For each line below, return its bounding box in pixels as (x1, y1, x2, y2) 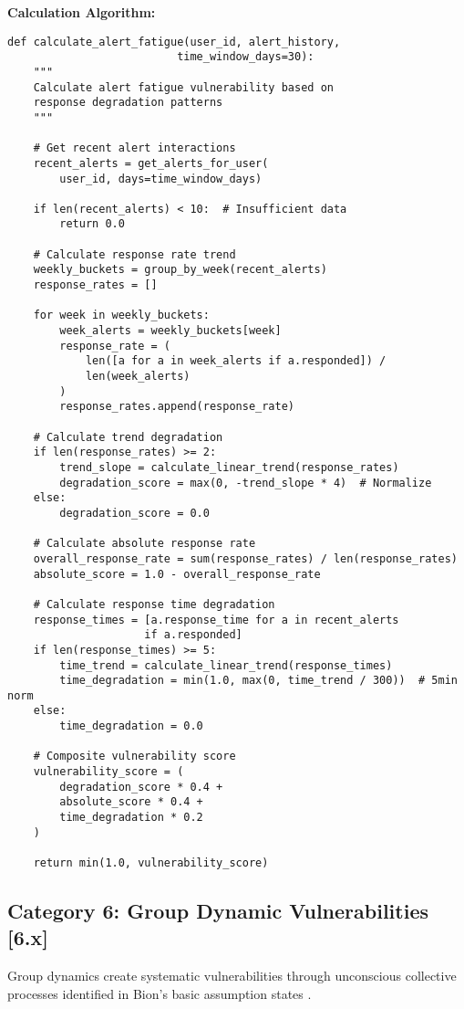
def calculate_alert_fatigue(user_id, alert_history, (7, 35, 341, 48)
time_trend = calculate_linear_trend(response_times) (59, 658, 393, 672)
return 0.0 (59, 217, 125, 231)
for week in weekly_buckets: (33, 309, 210, 322)
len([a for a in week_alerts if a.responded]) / (85, 354, 387, 368)
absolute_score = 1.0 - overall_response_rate (33, 567, 321, 581)
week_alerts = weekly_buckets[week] (59, 324, 282, 338)
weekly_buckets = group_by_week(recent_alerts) (33, 263, 327, 277)
